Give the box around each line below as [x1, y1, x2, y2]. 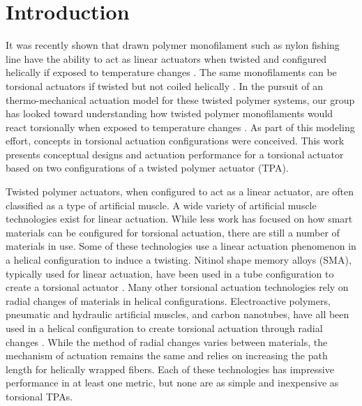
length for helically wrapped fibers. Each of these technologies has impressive [6, 361, 334, 376]
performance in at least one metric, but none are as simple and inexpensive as [6, 375, 339, 390]
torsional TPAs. [6, 389, 73, 403]
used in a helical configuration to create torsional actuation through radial [6, 321, 323, 335]
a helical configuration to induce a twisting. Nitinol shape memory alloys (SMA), [6, 253, 352, 267]
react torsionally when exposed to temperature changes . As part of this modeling [6, 119, 355, 134]
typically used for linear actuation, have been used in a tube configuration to [6, 266, 334, 280]
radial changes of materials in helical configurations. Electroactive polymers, [6, 293, 331, 308]
